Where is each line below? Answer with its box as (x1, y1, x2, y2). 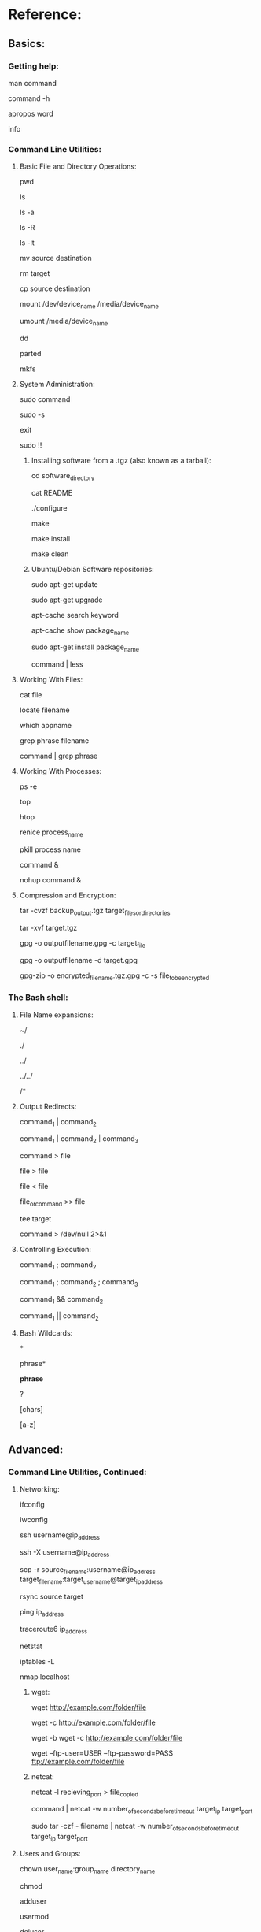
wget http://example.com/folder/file (31, 1702, 147, 1711)
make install (31, 533, 71, 543)
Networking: (19, 1484, 61, 1494)
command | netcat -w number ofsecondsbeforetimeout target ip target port (31, 1804, 253, 1815)
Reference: (8, 6, 83, 24)
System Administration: (19, 379, 96, 388)
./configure (31, 503, 68, 513)
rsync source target (19, 1592, 84, 1601)
